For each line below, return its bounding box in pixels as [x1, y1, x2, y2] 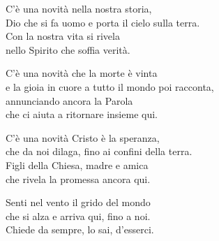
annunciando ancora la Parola [6, 93, 133, 108]
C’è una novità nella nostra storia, [6, 1, 152, 15]
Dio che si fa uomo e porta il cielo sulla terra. [6, 15, 200, 29]
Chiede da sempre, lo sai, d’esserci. [6, 222, 154, 237]
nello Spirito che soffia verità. [6, 42, 130, 57]
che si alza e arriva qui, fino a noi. [6, 208, 151, 223]
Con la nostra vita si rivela [6, 29, 120, 43]
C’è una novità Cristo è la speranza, [6, 130, 160, 145]
